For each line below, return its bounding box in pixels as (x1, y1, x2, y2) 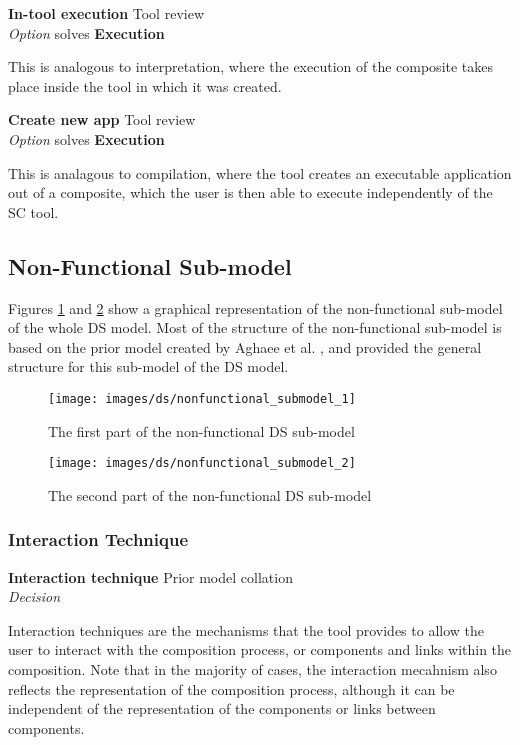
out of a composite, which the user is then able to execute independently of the (8, 182, 493, 203)
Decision (8, 586, 61, 607)
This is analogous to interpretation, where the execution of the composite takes (8, 56, 494, 77)
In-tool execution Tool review (8, 3, 204, 23)
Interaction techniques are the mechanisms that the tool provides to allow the (8, 619, 484, 640)
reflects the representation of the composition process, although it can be (8, 678, 455, 699)
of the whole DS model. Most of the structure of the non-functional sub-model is (8, 317, 502, 338)
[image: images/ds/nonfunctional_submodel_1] (48, 391, 356, 406)
